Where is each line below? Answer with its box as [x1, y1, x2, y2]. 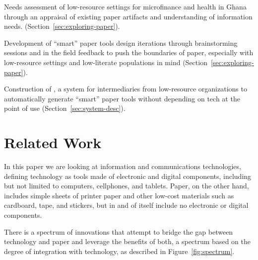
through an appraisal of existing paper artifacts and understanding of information [4, 11, 253, 21]
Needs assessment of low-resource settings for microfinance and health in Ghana [4, 1, 247, 11]
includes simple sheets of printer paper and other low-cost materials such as [4, 190, 234, 200]
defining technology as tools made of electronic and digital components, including [4, 171, 252, 181]
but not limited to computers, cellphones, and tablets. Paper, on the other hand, [4, 180, 249, 191]
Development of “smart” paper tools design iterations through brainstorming [4, 37, 238, 48]
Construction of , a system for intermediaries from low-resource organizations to [4, 84, 247, 94]
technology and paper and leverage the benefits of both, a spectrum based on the [4, 236, 251, 247]
